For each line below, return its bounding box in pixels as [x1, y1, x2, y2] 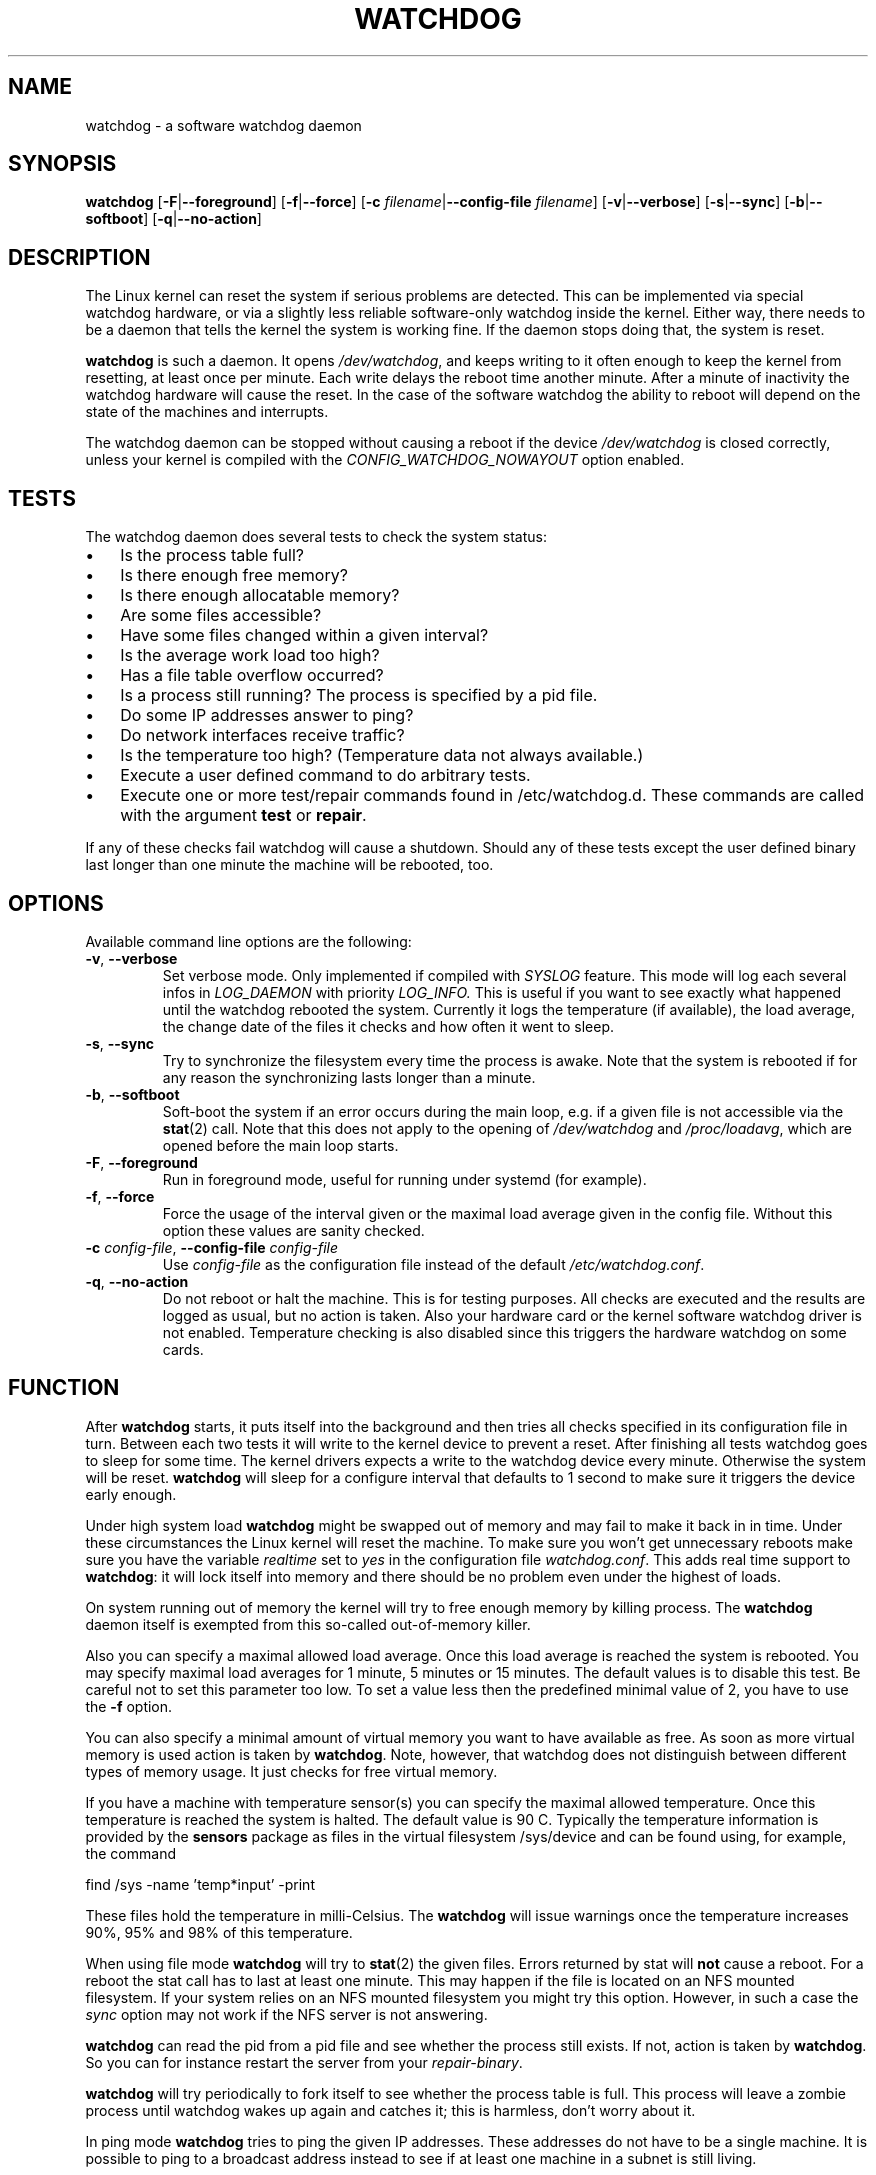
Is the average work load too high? [120, 645, 380, 666]
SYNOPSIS [8, 151, 117, 177]
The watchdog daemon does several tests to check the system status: [85, 528, 547, 546]
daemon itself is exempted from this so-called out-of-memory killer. [85, 1615, 531, 1633]
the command [85, 1844, 176, 1862]
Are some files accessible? [120, 605, 322, 626]
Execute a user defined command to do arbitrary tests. [120, 765, 531, 786]
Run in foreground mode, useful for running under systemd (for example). [162, 1170, 647, 1188]
